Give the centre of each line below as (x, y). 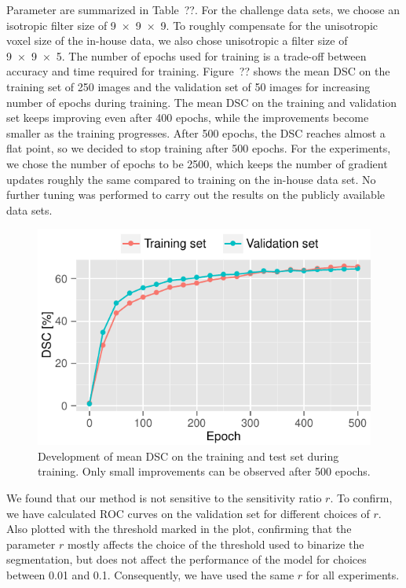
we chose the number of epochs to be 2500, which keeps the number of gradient (197, 163)
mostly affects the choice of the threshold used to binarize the (216, 544)
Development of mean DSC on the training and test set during (188, 456)
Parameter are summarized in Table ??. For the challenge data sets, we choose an (203, 9)
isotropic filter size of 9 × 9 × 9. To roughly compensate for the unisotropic (192, 25)
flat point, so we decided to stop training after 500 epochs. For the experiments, (199, 148)
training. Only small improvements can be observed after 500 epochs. (204, 471)
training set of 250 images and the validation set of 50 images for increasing (188, 86)
